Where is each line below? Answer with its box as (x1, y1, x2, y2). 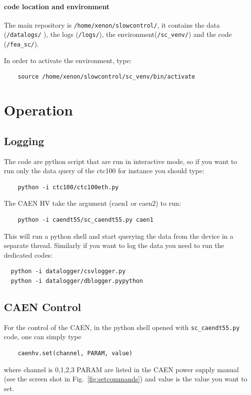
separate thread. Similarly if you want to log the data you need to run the (4, 240, 224, 250)
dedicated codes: (4, 249, 53, 260)
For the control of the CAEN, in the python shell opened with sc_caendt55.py (4, 322, 240, 332)
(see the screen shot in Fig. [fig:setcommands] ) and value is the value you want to (4, 374, 248, 384)
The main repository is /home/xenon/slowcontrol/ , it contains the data (4, 19, 220, 30)
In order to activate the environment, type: (4, 55, 132, 65)
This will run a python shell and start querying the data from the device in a (4, 230, 234, 241)
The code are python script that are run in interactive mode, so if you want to (4, 156, 237, 166)
